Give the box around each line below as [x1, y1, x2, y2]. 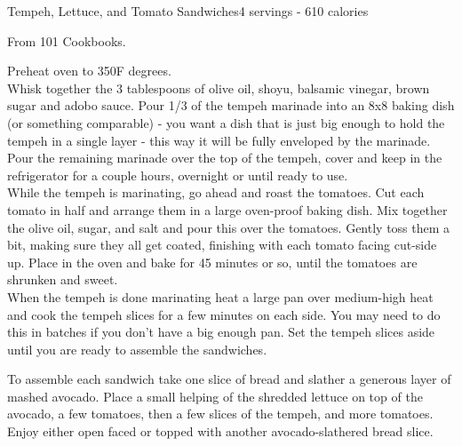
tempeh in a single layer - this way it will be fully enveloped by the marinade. [7, 131, 431, 149]
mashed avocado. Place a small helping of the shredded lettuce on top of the [7, 386, 423, 405]
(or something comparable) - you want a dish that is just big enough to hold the [7, 113, 445, 131]
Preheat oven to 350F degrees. [7, 61, 171, 80]
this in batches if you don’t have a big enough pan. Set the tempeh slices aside [7, 323, 435, 341]
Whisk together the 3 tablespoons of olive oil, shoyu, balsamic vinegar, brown [7, 78, 430, 97]
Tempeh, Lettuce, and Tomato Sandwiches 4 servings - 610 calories [7, 2, 369, 20]
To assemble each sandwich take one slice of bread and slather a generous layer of [7, 370, 451, 388]
